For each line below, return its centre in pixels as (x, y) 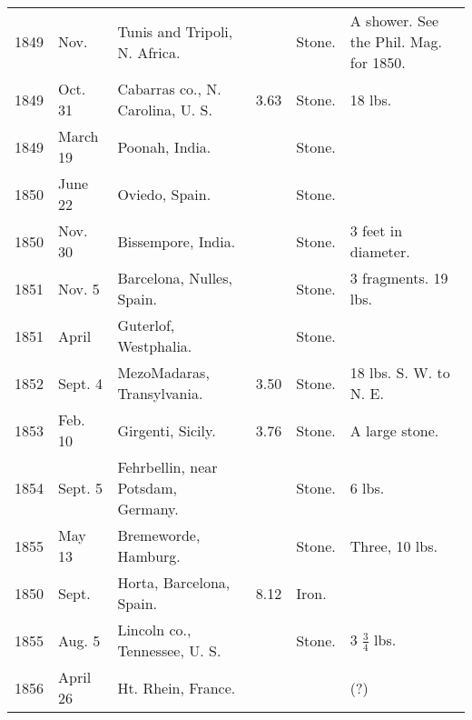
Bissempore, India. (177, 241)
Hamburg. (149, 556)
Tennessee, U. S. (169, 650)
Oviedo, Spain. (164, 194)
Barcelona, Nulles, (175, 278)
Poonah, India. (164, 146)
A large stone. (394, 430)
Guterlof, (146, 325)
